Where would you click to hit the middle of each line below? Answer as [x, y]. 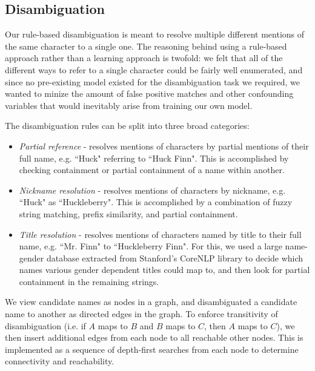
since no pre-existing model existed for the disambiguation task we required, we [153, 81]
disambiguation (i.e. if [45, 325]
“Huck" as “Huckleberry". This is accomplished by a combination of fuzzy [156, 202]
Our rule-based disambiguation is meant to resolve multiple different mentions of [155, 34]
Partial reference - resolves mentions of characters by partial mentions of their [164, 146]
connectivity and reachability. [60, 361]
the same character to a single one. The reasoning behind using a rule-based [146, 46]
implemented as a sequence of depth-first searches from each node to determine [152, 349]
